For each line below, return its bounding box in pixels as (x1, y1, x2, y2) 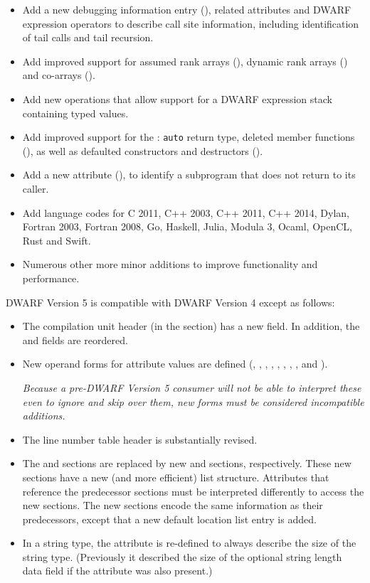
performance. (22, 270, 80, 285)
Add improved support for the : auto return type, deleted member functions (22, 129, 355, 144)
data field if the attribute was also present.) (22, 563, 213, 578)
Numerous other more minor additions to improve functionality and (22, 257, 318, 272)
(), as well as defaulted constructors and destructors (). (22, 143, 263, 158)
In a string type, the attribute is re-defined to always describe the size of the (22, 535, 356, 550)
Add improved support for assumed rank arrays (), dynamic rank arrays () (22, 53, 348, 68)
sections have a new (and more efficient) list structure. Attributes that (22, 469, 329, 484)
